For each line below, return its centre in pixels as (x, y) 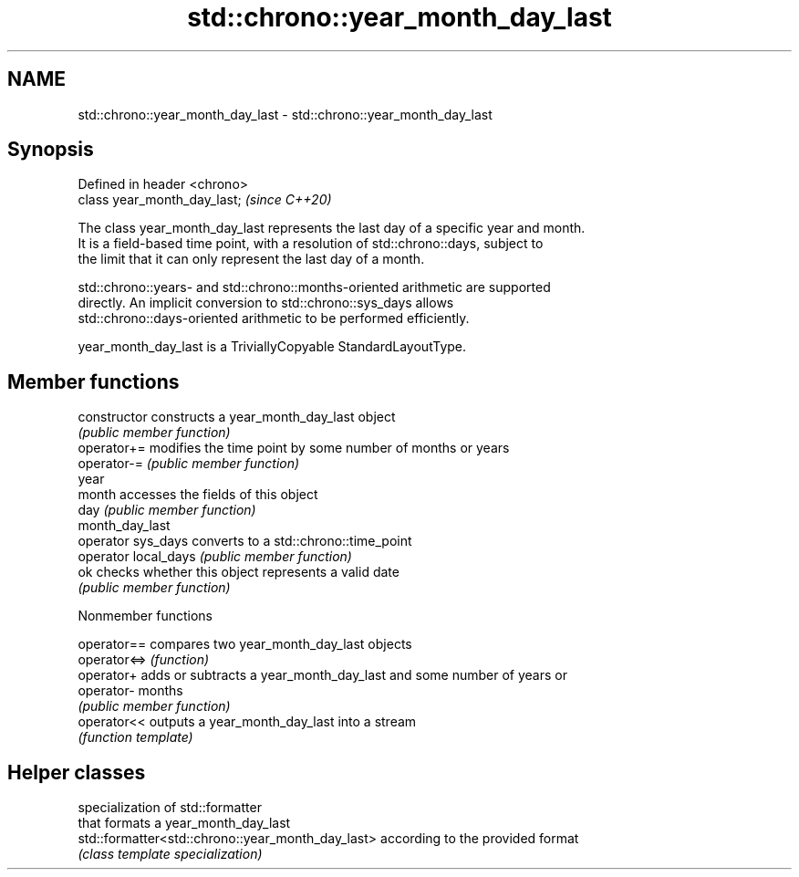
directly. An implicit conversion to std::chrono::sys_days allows (266, 303)
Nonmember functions (145, 616)
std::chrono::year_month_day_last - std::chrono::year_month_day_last (285, 114)
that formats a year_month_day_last (184, 823)
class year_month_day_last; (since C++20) (205, 200)
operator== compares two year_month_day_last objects (245, 644)
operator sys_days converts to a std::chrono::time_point (245, 541)
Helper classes (77, 772)
